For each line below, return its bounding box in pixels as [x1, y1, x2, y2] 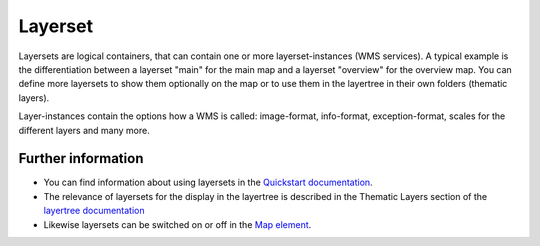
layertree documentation [43, 205, 145, 217]
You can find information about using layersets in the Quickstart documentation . [43, 176, 374, 189]
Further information [18, 150, 144, 167]
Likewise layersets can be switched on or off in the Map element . [43, 218, 312, 230]
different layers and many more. [18, 124, 150, 136]
